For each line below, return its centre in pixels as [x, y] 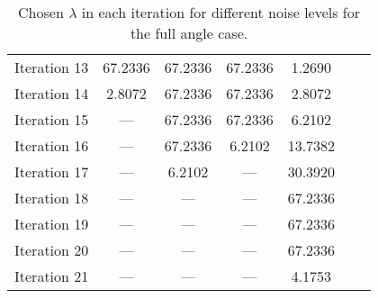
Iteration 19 [52, 224]
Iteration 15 [52, 119]
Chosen [41, 12]
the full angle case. [189, 33]
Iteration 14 [52, 93]
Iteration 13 [52, 67]
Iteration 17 [52, 172]
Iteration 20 [52, 250]
